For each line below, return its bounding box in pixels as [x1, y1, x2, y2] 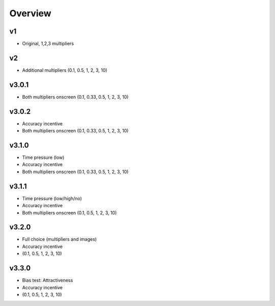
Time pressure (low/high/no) [22, 195, 82, 201]
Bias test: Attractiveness [22, 277, 73, 284]
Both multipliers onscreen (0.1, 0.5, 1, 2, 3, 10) [22, 209, 117, 216]
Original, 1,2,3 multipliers [22, 41, 74, 47]
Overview [9, 8, 51, 19]
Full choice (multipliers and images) [22, 236, 97, 242]
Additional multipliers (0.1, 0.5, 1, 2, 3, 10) [22, 67, 107, 73]
